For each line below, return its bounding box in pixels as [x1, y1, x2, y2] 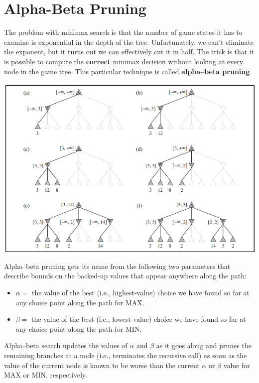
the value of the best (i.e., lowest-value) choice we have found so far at [31, 314, 246, 324]
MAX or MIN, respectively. [4, 370, 87, 380]
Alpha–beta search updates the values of [4, 340, 128, 351]
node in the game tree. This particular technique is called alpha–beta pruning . [4, 66, 252, 76]
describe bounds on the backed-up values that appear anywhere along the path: [4, 270, 247, 281]
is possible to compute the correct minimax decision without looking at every [4, 56, 244, 66]
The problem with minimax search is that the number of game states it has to [4, 27, 243, 37]
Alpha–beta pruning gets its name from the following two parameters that [4, 260, 231, 271]
